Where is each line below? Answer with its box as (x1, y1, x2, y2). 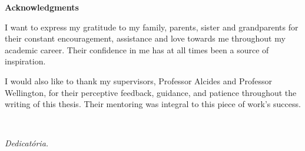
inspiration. (5, 55, 46, 67)
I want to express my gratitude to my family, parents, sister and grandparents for (5, 20, 299, 33)
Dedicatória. (5, 137, 49, 149)
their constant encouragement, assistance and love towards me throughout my (5, 32, 286, 44)
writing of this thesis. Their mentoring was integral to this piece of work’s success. (5, 98, 301, 110)
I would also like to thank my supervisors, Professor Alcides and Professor (5, 74, 272, 87)
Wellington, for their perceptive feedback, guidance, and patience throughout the (5, 86, 297, 98)
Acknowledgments (5, 1, 79, 13)
